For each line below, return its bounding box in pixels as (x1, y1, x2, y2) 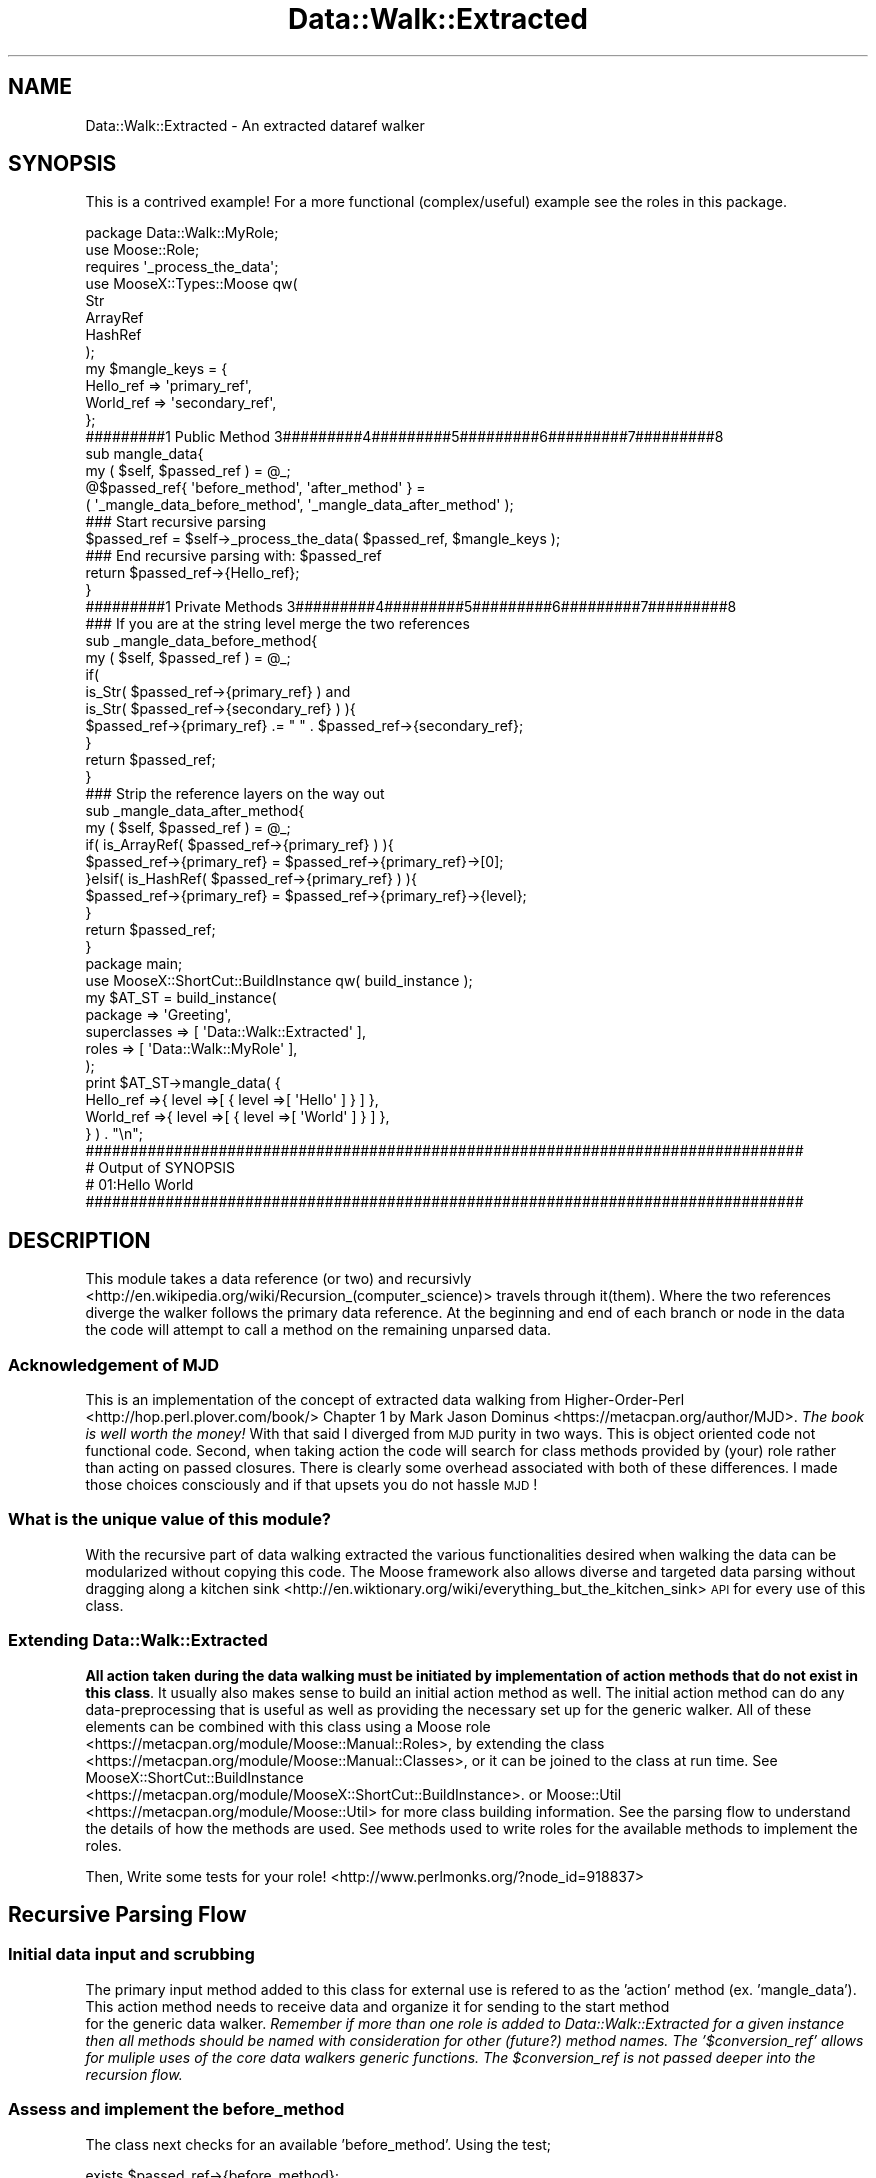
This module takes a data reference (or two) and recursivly (85, 1270, 472, 1288)
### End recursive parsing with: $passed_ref (85, 547, 382, 565)
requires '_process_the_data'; (85, 258, 279, 276)
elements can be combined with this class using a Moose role (85, 1717, 491, 1735)
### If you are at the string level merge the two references (85, 615, 470, 633)
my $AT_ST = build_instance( (85, 989, 277, 1007)
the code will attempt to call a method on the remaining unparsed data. (85, 1321, 552, 1339)
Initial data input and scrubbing (8, 1944, 255, 1965)
